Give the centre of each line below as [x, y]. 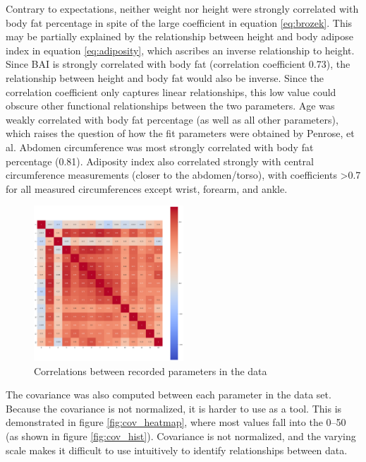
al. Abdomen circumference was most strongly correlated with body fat [160, 147]
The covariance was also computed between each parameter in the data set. [169, 395]
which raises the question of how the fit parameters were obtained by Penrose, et [180, 133]
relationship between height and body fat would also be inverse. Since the [165, 77]
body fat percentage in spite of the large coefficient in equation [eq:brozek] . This [179, 22]
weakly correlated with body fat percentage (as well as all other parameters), [172, 119]
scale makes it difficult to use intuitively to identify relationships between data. [177, 450]
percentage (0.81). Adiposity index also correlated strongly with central [160, 161]
